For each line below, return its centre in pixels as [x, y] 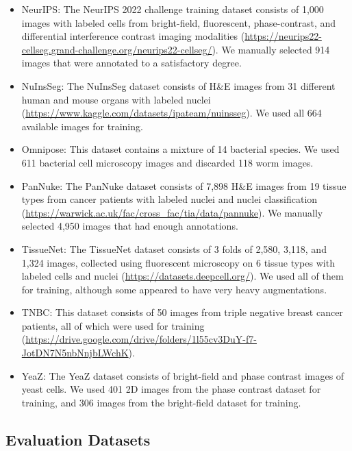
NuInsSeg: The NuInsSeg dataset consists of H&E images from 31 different [178, 85]
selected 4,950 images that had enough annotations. [130, 226]
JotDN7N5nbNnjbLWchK [75, 353]
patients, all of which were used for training [113, 325]
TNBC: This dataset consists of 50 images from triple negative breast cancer [182, 312]
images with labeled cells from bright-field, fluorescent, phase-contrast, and [179, 22]
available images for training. [82, 126]
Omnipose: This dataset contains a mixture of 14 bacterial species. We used [180, 149]
